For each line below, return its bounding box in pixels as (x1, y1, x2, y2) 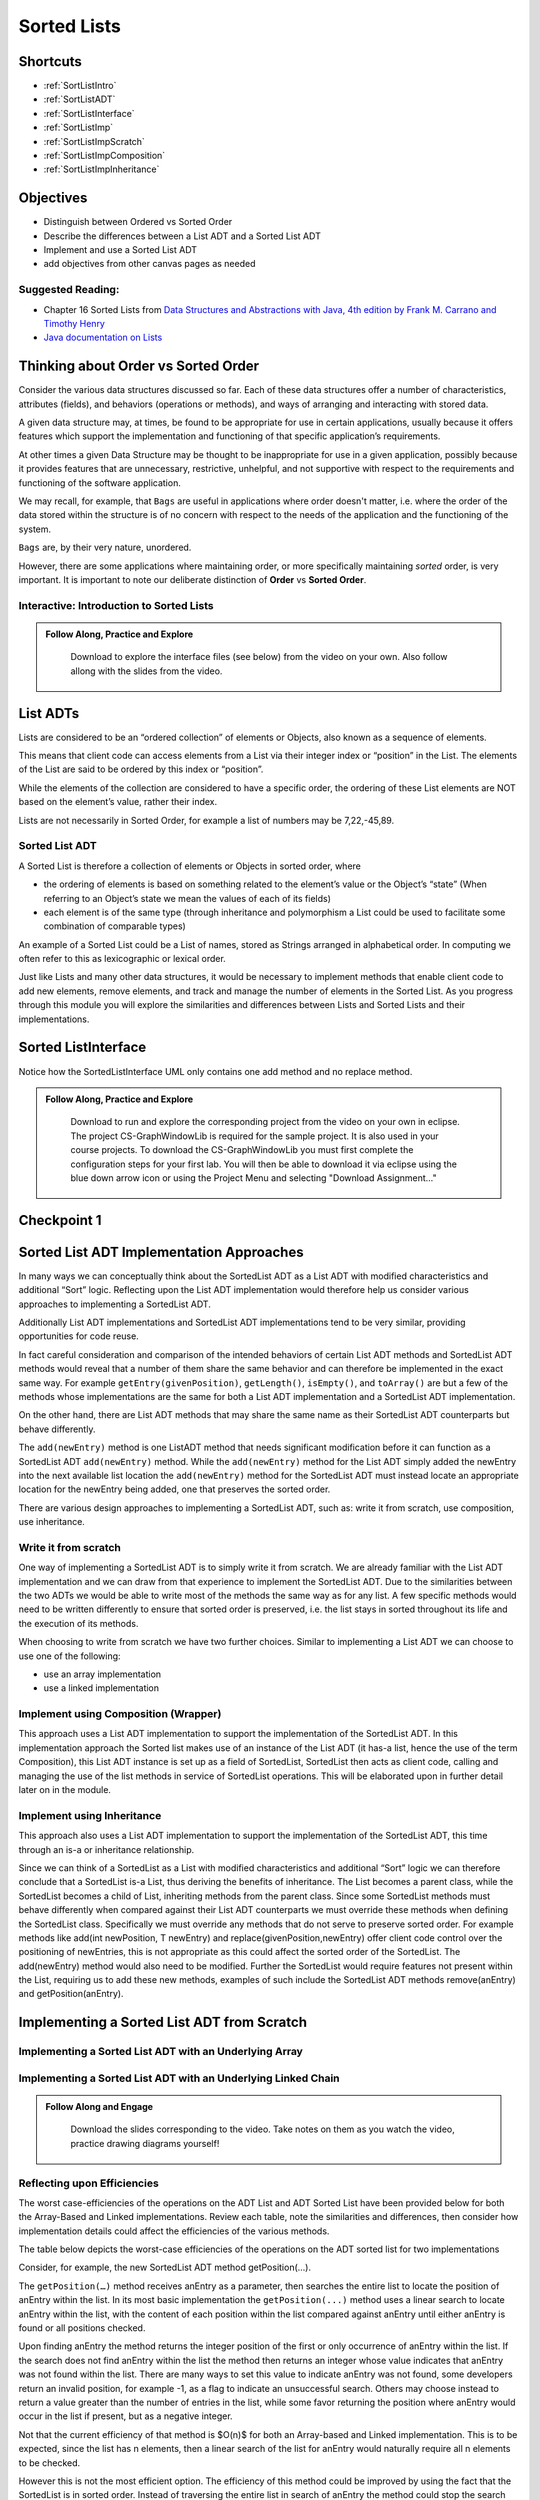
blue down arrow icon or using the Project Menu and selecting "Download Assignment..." (70, 1171, 437, 1184)
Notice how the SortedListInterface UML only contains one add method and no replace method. (18, 1065, 413, 1077)
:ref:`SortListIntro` (43, 80, 117, 92)
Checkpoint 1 (18, 1211, 102, 1229)
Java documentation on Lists (43, 331, 163, 344)
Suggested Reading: (18, 283, 120, 297)
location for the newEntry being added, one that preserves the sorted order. (18, 1483, 331, 1495)
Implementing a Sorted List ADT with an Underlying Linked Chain (18, 2071, 340, 2085)
